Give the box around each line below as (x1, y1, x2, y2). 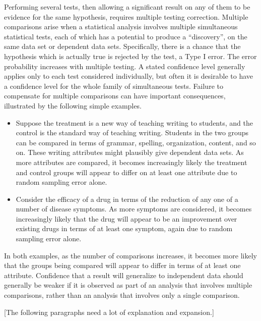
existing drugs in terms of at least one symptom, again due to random (16, 223, 233, 234)
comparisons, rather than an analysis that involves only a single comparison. (4, 290, 240, 300)
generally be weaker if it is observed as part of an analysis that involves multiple (4, 280, 252, 290)
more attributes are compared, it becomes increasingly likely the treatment (16, 156, 247, 167)
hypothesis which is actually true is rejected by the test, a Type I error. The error (4, 50, 257, 61)
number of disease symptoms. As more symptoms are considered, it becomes (16, 203, 252, 214)
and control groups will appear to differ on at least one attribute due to (16, 167, 237, 177)
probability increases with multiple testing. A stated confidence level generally (4, 61, 245, 71)
